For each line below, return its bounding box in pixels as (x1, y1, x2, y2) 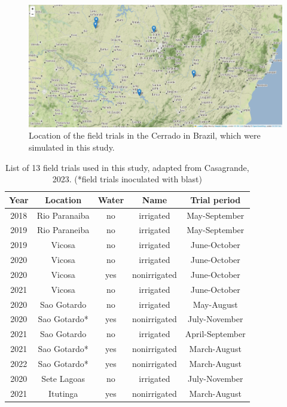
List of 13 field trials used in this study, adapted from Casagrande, (5, 161, 249, 173)
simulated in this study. (29, 140, 115, 153)
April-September (185, 328, 246, 340)
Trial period (190, 193, 241, 206)
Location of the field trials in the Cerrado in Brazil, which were (29, 129, 261, 142)
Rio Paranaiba (36, 209, 90, 221)
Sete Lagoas (41, 372, 85, 384)
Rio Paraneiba (37, 224, 90, 236)
